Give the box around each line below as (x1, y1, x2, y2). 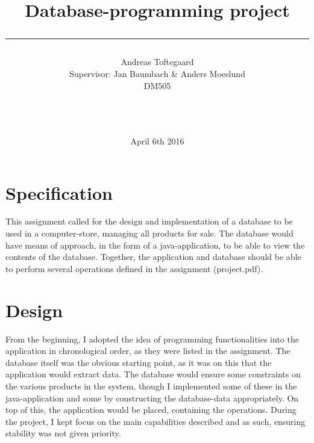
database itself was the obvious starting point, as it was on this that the (5, 356, 272, 368)
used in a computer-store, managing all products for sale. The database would (5, 227, 294, 240)
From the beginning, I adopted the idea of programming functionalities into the (5, 332, 299, 345)
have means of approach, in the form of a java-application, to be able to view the (5, 238, 305, 251)
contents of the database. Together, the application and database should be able (5, 250, 301, 263)
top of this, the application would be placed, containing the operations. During (5, 403, 297, 416)
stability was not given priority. (5, 427, 121, 439)
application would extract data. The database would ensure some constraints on (5, 368, 301, 380)
